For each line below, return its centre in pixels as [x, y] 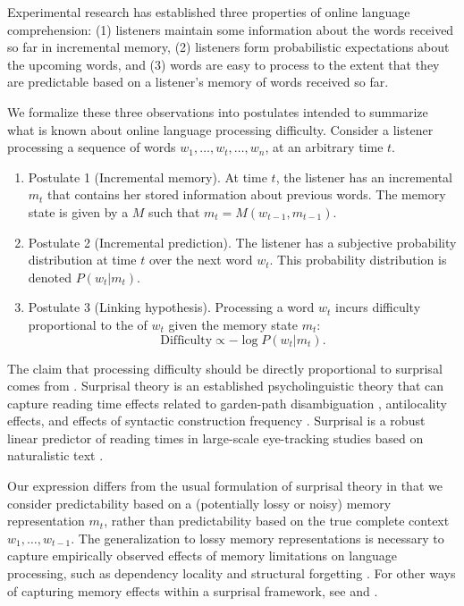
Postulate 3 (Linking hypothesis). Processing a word [171, 307]
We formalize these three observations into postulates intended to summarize [218, 111]
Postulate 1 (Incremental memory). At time [148, 177]
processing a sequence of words [92, 147]
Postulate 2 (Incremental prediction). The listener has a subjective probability [242, 242]
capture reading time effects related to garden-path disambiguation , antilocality [227, 403]
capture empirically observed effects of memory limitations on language [202, 555]
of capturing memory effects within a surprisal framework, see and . [193, 590]
